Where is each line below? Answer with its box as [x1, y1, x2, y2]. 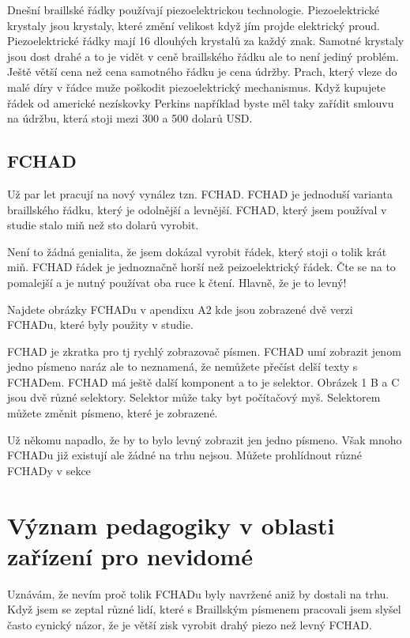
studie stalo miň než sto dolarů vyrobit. [7, 217, 199, 233]
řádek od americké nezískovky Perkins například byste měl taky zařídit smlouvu [7, 94, 394, 111]
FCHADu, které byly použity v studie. [7, 316, 194, 333]
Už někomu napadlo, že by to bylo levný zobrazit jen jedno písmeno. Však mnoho [7, 431, 402, 447]
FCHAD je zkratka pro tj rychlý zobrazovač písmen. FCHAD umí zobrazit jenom [7, 342, 401, 359]
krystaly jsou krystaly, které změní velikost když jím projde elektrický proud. [7, 17, 380, 33]
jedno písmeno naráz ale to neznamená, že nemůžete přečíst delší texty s [7, 358, 358, 375]
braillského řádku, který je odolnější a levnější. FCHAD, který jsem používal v [7, 201, 387, 217]
